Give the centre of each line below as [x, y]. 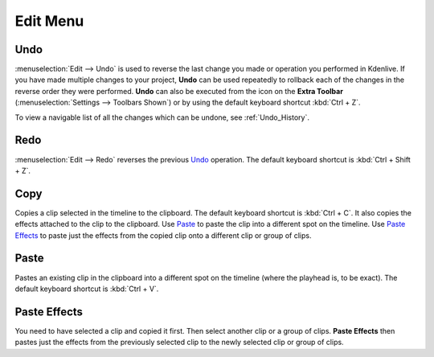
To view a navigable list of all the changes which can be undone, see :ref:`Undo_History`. [162, 117]
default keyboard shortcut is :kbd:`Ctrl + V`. [87, 289]
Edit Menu [49, 21]
